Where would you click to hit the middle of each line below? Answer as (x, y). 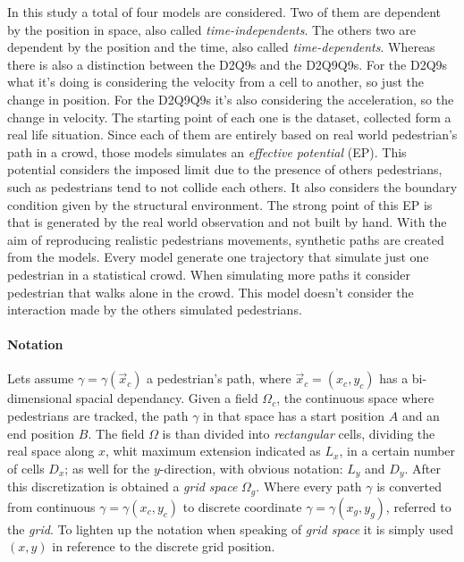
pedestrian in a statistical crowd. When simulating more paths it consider (209, 274)
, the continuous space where (355, 398)
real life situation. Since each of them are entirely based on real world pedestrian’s (232, 134)
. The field (116, 433)
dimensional (40, 398)
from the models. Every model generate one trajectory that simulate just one (218, 257)
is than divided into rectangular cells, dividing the (299, 433)
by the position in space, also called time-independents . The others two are (212, 29)
